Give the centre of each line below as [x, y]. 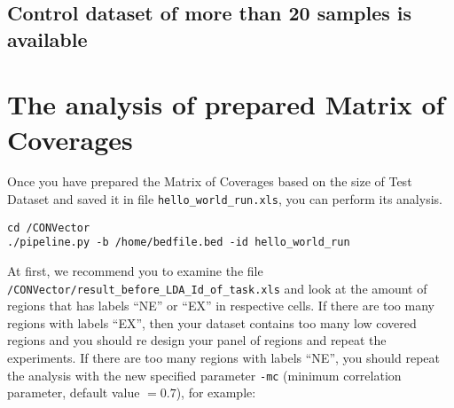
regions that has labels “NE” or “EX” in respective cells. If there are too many [221, 306]
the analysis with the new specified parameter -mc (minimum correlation [204, 375]
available [47, 39]
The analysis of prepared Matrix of [226, 104]
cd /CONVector [49, 228]
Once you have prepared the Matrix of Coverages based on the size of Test [210, 181]
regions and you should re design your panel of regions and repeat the [197, 340]
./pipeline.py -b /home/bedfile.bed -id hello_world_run [179, 243]
